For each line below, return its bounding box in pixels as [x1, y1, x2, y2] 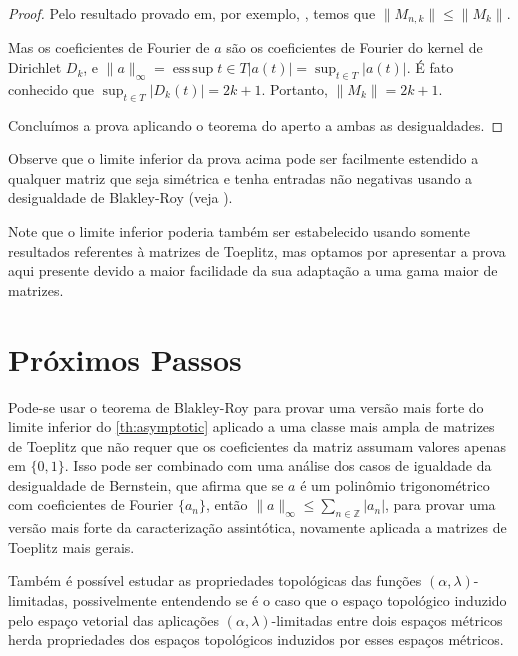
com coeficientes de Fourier [8, 494, 174, 515]
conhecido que [8, 78, 94, 99]
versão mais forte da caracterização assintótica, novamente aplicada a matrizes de [8, 517, 507, 538]
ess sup [172, 62, 214, 77]
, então [205, 494, 248, 515]
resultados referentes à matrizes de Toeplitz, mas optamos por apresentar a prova [8, 240, 506, 261]
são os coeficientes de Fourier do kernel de [226, 37, 483, 58]
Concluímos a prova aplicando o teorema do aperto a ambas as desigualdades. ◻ [8, 114, 504, 135]
